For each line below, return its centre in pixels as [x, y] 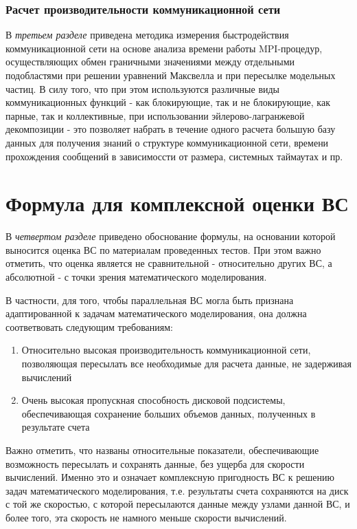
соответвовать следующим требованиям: [90, 326]
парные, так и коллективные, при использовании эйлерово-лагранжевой [155, 115]
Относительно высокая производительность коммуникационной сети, [166, 350]
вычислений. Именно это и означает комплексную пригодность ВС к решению [170, 477]
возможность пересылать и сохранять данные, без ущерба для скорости [155, 463]
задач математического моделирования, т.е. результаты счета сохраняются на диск [177, 490]
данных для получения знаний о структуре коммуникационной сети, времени [167, 142]
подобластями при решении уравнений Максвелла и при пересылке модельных [171, 75]
